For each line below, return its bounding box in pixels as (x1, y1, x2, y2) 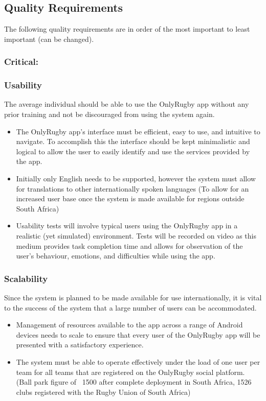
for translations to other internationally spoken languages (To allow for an (16, 183, 249, 194)
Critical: (4, 55, 39, 68)
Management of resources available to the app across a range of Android (16, 319, 243, 330)
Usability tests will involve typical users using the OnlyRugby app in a (16, 220, 238, 231)
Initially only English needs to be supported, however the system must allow (16, 173, 256, 184)
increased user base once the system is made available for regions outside (16, 193, 245, 204)
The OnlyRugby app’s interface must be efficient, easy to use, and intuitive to (16, 126, 260, 136)
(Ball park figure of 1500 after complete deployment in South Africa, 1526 (16, 376, 252, 387)
